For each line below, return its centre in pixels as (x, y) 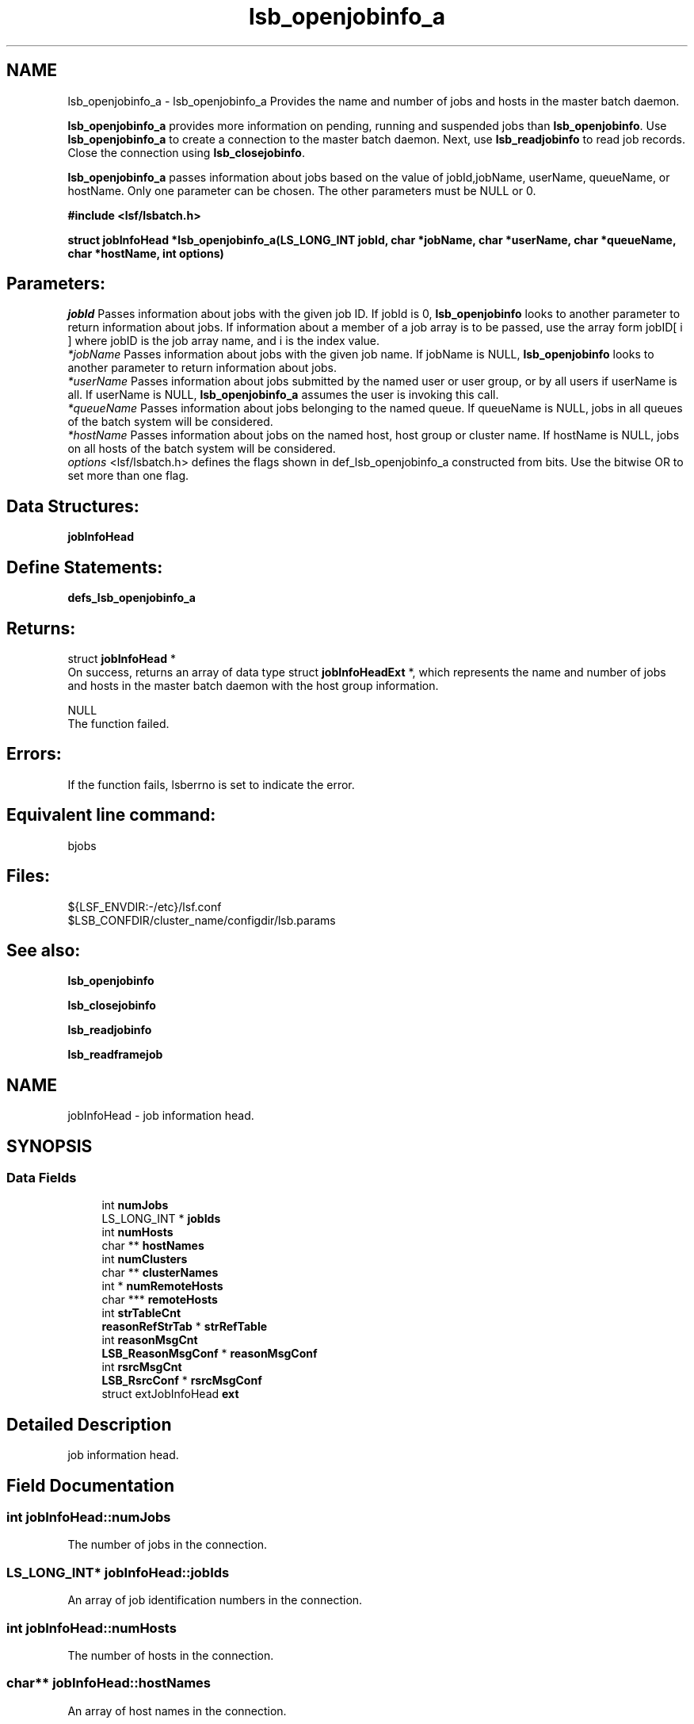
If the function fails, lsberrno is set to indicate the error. (211, 784)
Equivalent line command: (111, 815)
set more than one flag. (128, 476)
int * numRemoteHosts (162, 1286)
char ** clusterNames (160, 1273)
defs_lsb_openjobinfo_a (132, 598)
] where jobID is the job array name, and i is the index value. (224, 341)
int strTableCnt (141, 1313)
